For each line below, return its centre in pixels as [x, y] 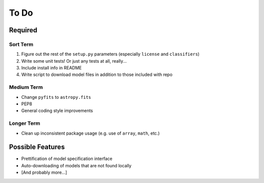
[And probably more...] [44, 172]
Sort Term [21, 44]
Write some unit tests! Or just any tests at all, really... [74, 61]
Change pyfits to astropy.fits [56, 97]
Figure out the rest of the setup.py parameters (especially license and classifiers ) [110, 54]
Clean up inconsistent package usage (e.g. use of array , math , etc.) [90, 133]
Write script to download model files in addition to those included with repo [97, 75]
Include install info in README [52, 68]
